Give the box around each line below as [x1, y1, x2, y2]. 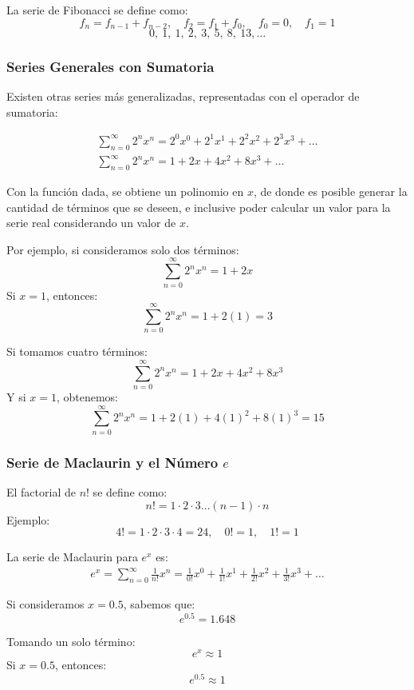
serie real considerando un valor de [6, 214, 176, 231]
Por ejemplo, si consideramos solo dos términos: [6, 241, 239, 257]
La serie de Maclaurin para [6, 548, 138, 565]
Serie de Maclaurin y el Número [6, 452, 219, 472]
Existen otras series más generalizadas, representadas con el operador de [6, 88, 360, 105]
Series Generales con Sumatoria [6, 56, 215, 76]
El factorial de [6, 483, 76, 500]
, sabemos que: [123, 596, 195, 612]
